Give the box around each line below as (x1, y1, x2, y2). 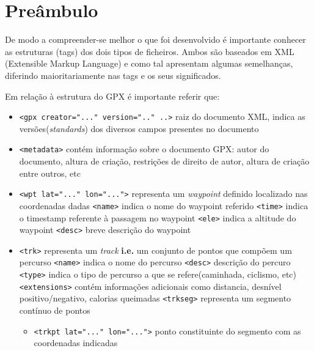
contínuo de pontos (19, 304, 90, 317)
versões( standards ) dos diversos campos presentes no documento (19, 122, 259, 135)
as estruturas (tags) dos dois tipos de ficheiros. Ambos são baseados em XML (5, 45, 294, 57)
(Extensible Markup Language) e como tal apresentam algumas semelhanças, (5, 57, 293, 70)
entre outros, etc (19, 166, 81, 179)
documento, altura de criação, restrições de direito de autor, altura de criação (19, 155, 310, 167)
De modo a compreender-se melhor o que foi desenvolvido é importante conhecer (5, 33, 306, 46)
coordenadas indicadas (34, 336, 118, 349)
